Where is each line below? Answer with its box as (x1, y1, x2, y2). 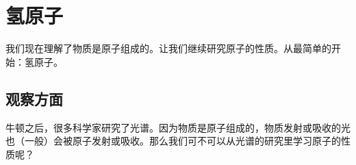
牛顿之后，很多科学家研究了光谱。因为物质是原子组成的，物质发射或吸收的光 (5, 120, 351, 134)
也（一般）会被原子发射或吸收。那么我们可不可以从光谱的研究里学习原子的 (5, 134, 341, 148)
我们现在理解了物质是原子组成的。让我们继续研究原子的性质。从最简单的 (5, 41, 331, 55)
